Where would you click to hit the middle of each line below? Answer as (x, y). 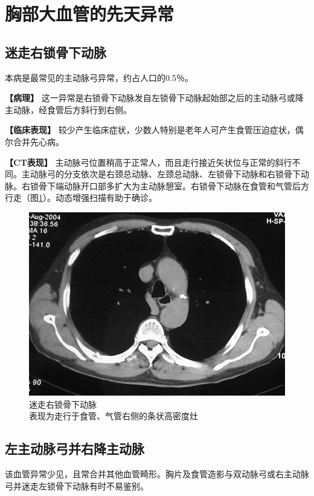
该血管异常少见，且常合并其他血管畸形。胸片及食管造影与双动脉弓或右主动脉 (157, 473)
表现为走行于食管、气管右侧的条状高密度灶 (114, 416)
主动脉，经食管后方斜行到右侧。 (68, 109)
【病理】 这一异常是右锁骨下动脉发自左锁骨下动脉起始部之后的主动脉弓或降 (154, 98)
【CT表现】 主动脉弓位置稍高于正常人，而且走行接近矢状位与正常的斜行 (149, 162)
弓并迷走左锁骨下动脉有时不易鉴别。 (77, 485)
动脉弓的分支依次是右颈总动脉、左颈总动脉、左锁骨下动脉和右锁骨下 (165, 174)
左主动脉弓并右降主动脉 (75, 449)
